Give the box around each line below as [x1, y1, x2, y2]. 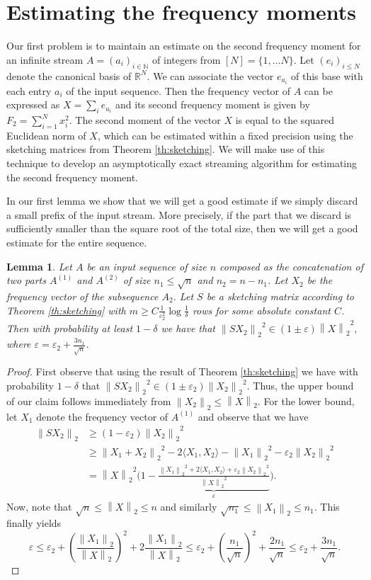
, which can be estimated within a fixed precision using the [97, 127, 353, 142]
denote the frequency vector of [36, 409, 169, 423]
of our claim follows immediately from [6, 393, 171, 408]
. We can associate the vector [147, 68, 274, 83]
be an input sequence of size [86, 258, 207, 273]
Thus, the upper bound [253, 377, 354, 392]
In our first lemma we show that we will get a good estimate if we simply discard [6, 193, 358, 208]
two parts [6, 273, 46, 288]
